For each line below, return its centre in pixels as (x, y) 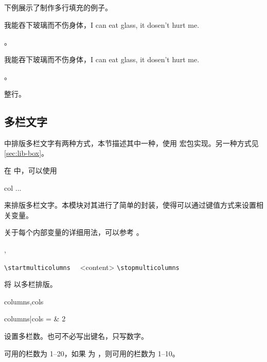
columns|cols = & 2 (35, 319)
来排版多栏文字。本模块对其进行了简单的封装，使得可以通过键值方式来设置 (130, 205)
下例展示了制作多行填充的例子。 (58, 7)
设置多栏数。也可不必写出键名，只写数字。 (76, 336)
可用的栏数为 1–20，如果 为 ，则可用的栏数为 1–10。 (92, 353)
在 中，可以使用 (31, 170)
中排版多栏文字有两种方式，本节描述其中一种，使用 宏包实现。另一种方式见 (131, 143)
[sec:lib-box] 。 (26, 153)
